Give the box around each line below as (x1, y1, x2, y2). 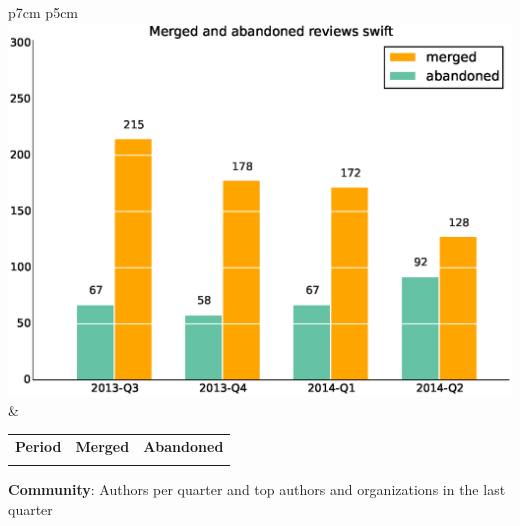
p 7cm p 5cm (8, 2, 79, 22)
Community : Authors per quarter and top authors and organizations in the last (8, 479, 506, 500)
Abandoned (143, 436, 224, 457)
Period (15, 436, 62, 457)
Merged (75, 436, 130, 457)
